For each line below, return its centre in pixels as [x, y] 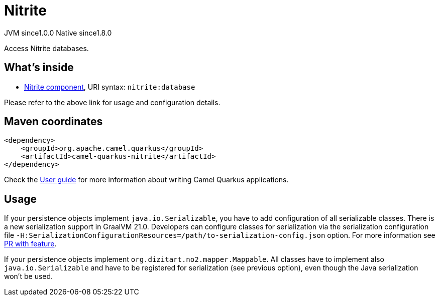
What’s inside [39, 68]
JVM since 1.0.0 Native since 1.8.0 [58, 33]
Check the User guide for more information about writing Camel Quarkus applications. [146, 180]
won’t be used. [29, 276]
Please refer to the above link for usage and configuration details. [112, 102]
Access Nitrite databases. [46, 48]
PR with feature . [30, 244]
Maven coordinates [53, 122]
